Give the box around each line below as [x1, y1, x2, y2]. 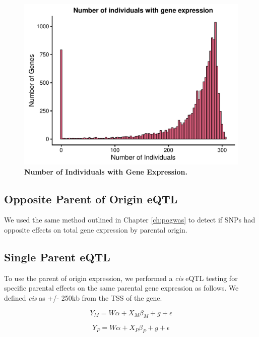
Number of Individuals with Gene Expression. [24, 166, 188, 177]
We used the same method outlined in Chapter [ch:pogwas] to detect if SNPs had [4, 214, 255, 225]
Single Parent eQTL [4, 249, 110, 264]
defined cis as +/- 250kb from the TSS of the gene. [4, 292, 162, 303]
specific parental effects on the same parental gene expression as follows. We [4, 283, 239, 293]
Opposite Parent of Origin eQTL [4, 191, 178, 206]
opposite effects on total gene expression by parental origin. [4, 224, 187, 235]
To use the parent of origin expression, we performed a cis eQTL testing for [4, 272, 238, 283]
